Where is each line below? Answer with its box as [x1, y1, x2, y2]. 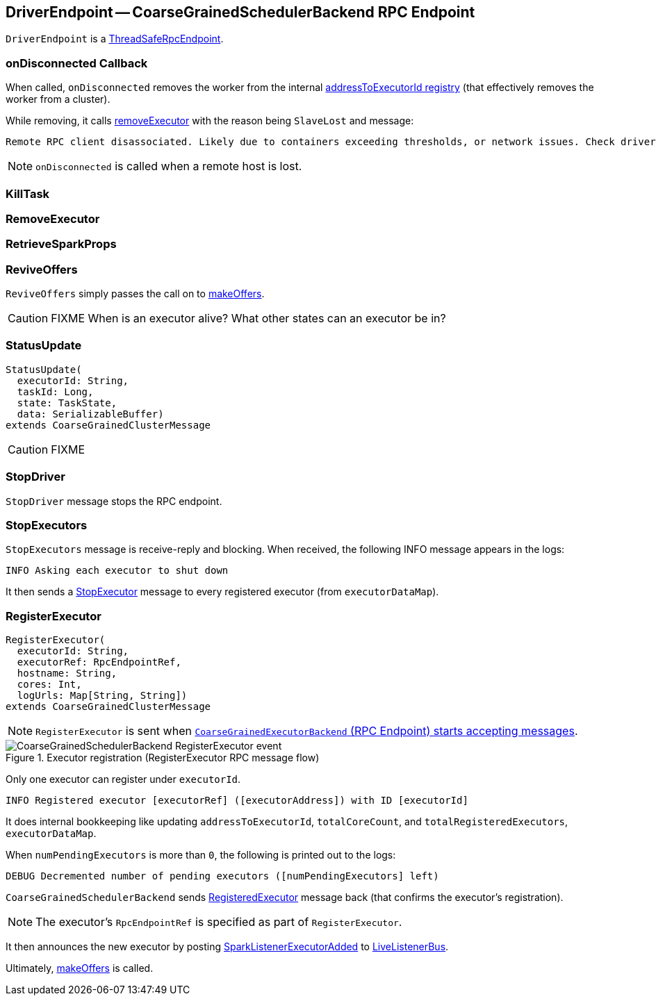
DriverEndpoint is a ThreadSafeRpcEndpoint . [6, 33, 224, 45]
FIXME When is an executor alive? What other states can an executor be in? [51, 311, 446, 326]
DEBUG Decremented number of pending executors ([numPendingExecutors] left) [6, 870, 439, 882]
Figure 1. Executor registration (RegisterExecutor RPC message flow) [6, 752, 320, 764]
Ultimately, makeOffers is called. [6, 962, 154, 975]
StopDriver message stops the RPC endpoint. [6, 495, 222, 507]
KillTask [6, 186, 50, 201]
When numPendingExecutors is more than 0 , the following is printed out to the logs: [6, 849, 396, 861]
